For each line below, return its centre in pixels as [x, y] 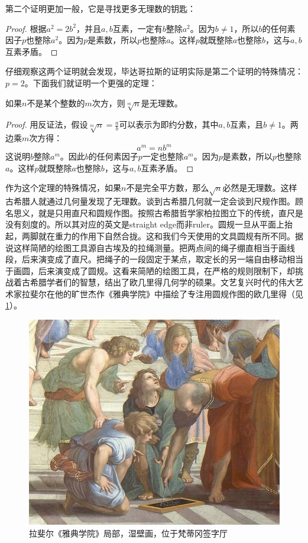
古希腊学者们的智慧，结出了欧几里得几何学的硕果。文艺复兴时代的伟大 [158, 282]
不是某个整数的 [56, 103]
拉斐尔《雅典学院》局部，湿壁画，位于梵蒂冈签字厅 [128, 533]
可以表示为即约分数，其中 [169, 124]
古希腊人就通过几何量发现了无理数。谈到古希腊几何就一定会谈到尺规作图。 [150, 201]
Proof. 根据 [26, 28]
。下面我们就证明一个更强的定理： [91, 82]
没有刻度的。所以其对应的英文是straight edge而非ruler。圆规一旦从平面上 [145, 224]
